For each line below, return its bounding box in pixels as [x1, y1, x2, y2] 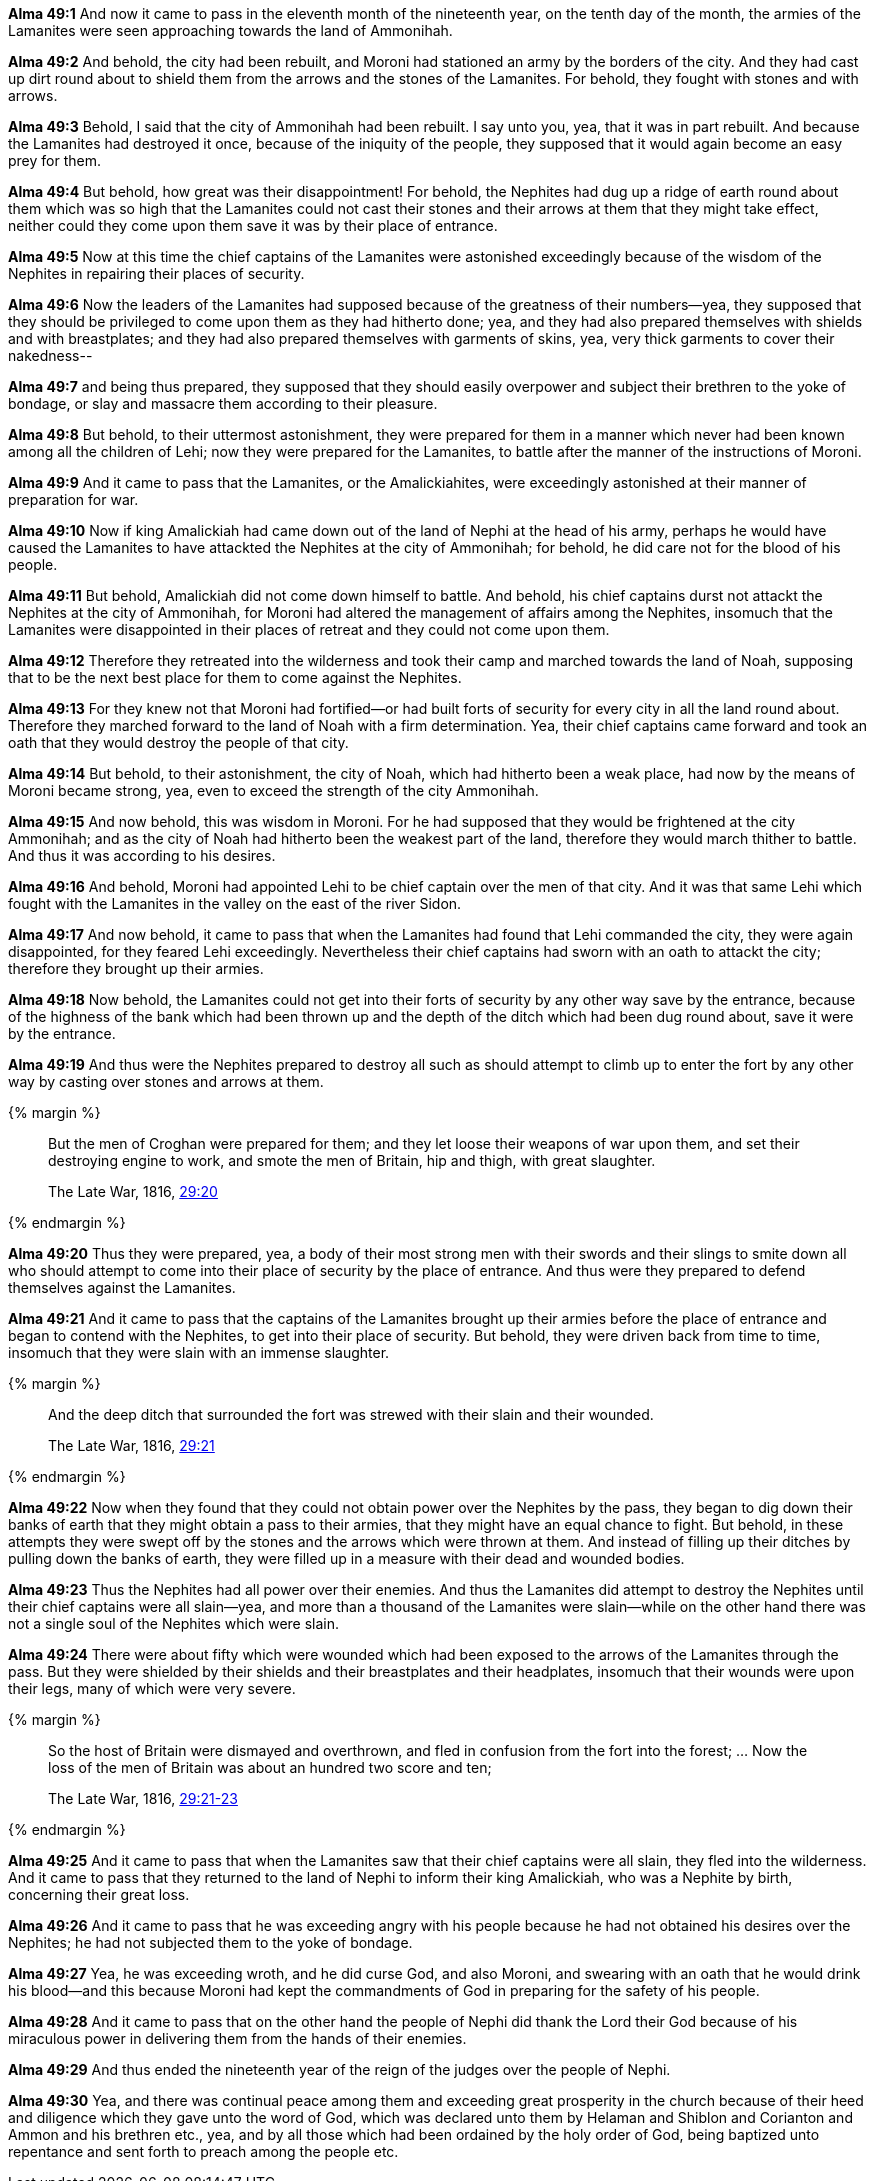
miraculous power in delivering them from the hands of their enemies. [8, 2030, 467, 2047]
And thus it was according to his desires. [8, 847, 276, 864]
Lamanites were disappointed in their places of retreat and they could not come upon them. [8, 621, 610, 638]
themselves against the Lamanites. [8, 1279, 236, 1296]
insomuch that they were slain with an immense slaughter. [8, 1344, 390, 1361]
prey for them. [8, 152, 101, 169]
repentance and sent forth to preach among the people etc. [8, 2143, 399, 2160]
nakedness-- [8, 347, 93, 364]
